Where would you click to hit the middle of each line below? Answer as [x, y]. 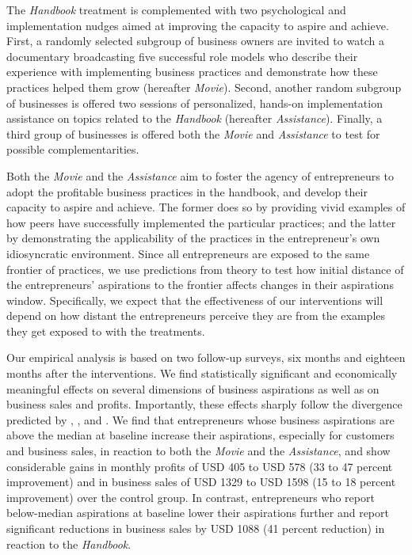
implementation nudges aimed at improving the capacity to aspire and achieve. [198, 25]
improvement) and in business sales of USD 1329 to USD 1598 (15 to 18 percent [201, 482]
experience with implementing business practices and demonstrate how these [192, 72]
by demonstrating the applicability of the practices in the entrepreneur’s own [193, 238]
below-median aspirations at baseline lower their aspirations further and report [198, 513]
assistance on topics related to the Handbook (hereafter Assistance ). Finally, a [195, 118]
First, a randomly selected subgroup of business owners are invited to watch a [195, 41]
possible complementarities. [73, 149]
